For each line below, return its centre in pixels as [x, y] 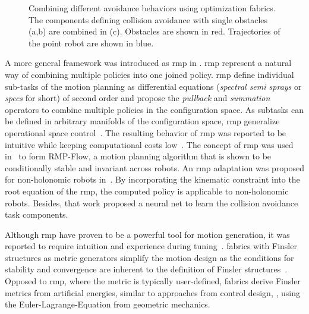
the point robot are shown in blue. [91, 43]
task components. [37, 214]
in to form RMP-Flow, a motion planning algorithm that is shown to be [138, 156]
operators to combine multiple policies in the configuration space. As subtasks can [154, 109]
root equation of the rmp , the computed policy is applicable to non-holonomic [147, 191]
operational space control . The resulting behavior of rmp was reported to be [146, 132]
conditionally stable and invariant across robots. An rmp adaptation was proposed [154, 167]
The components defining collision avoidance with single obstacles [148, 19]
